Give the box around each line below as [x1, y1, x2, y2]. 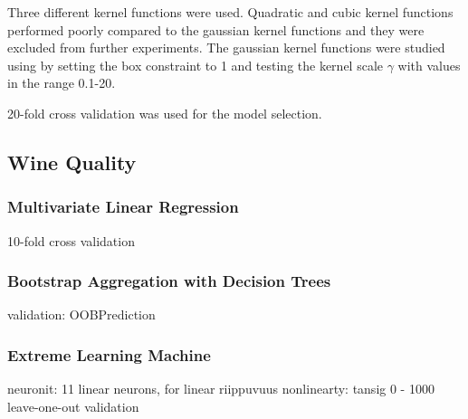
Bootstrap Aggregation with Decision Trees [7, 270, 331, 292]
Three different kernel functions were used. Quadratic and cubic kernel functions [7, 3, 454, 21]
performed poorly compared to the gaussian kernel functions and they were [7, 20, 425, 39]
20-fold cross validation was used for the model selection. [7, 103, 322, 122]
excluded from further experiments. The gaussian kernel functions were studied [7, 38, 445, 57]
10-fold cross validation [7, 231, 135, 250]
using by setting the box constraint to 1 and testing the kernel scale [7, 55, 384, 74]
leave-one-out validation [7, 396, 139, 415]
